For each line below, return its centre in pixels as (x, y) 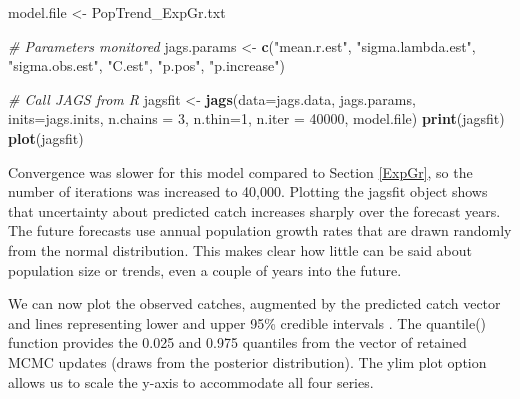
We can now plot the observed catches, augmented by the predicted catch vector (254, 303)
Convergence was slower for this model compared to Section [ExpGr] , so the (240, 171)
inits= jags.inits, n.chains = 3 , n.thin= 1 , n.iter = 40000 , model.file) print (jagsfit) (256, 118)
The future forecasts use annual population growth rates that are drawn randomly (260, 230)
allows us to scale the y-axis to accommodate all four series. (191, 381)
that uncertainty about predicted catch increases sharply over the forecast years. (254, 210)
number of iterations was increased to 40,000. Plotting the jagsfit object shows (248, 191)
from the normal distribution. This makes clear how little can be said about (240, 249)
